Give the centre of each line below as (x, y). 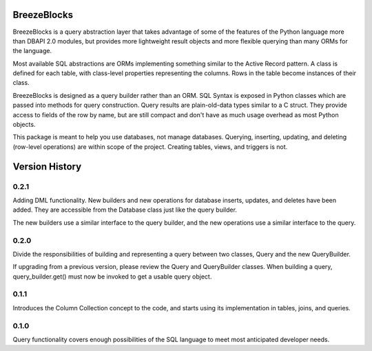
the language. (32, 51)
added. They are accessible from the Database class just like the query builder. (125, 210)
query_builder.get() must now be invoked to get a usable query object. (112, 277)
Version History (47, 167)
